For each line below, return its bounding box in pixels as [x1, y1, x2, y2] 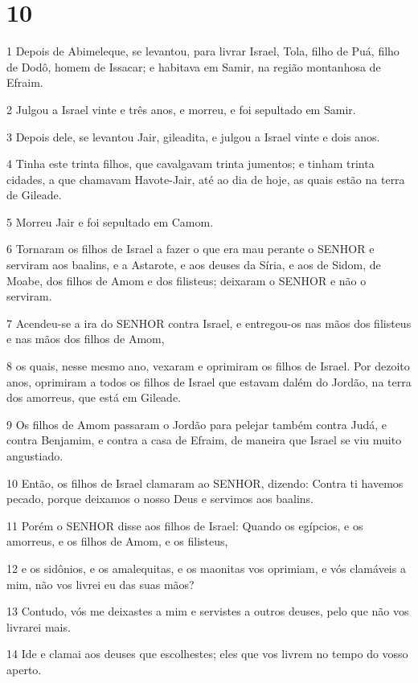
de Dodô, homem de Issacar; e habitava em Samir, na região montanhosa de [6, 58, 381, 75]
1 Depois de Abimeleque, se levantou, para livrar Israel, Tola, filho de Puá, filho [6, 43, 400, 59]
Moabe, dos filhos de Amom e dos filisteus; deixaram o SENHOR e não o [6, 272, 367, 288]
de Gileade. [6, 186, 62, 203]
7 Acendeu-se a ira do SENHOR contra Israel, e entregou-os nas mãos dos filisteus [6, 314, 412, 331]
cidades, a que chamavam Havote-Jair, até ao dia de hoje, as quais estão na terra [6, 170, 405, 187]
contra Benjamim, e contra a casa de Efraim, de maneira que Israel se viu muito [6, 431, 402, 448]
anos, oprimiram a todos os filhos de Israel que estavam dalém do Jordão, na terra [6, 373, 412, 390]
